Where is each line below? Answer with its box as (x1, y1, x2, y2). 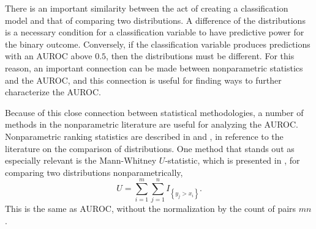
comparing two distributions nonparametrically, (5, 165, 183, 178)
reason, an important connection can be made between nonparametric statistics (5, 61, 303, 74)
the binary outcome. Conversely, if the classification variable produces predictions (5, 37, 310, 50)
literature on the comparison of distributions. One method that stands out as (5, 142, 295, 154)
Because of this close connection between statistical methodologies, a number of (5, 106, 304, 118)
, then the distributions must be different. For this (106, 49, 295, 62)
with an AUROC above (5, 49, 92, 62)
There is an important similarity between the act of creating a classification (5, 2, 288, 14)
